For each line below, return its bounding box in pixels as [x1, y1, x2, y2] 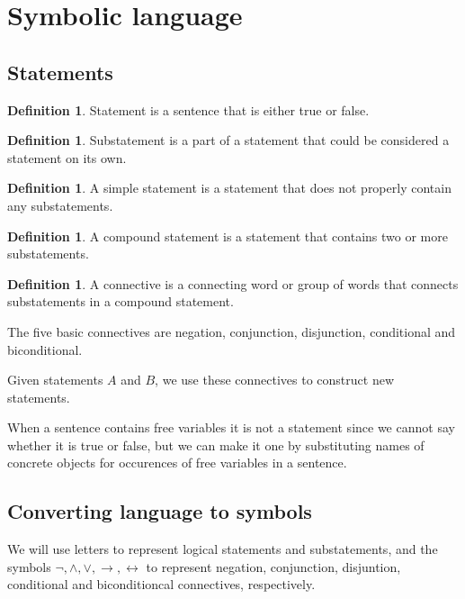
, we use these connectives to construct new [155, 370, 394, 389]
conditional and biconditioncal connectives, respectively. [7, 575, 316, 594]
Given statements [7, 370, 103, 389]
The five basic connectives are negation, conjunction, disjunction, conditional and [7, 322, 456, 340]
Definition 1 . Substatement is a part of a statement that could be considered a [7, 131, 450, 150]
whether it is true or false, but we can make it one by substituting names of [7, 435, 425, 454]
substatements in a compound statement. [7, 292, 234, 311]
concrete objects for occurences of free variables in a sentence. [7, 453, 347, 472]
